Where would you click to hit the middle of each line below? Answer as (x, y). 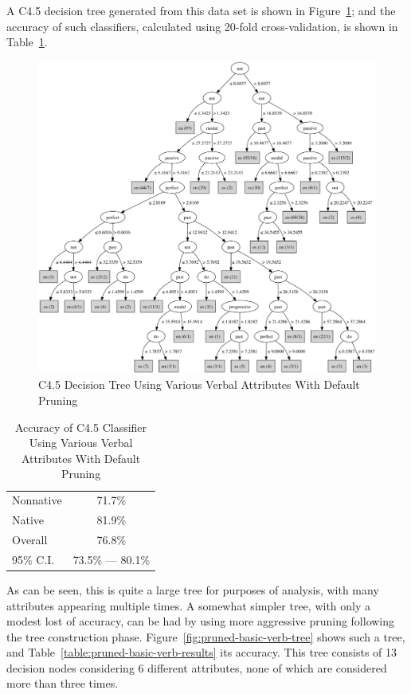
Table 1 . (27, 42)
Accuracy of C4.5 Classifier (81, 427)
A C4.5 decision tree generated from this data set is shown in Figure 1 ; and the (201, 10)
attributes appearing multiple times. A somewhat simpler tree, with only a (189, 605)
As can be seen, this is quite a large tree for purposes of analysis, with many (193, 589)
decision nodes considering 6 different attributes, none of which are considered (197, 667)
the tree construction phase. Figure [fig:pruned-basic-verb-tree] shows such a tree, (206, 636)
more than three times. (63, 683)
